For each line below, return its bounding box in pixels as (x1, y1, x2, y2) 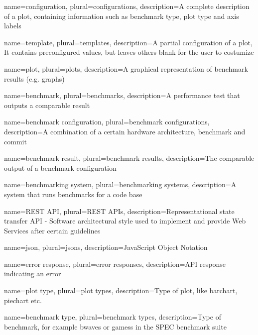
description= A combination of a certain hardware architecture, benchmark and (4, 126, 246, 136)
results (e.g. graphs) (4, 73, 65, 84)
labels (4, 20, 21, 31)
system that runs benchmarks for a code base (4, 189, 142, 199)
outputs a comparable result (4, 100, 90, 110)
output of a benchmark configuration (4, 162, 117, 173)
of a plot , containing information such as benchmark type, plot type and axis (4, 10, 239, 21)
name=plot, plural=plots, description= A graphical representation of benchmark (4, 63, 248, 74)
